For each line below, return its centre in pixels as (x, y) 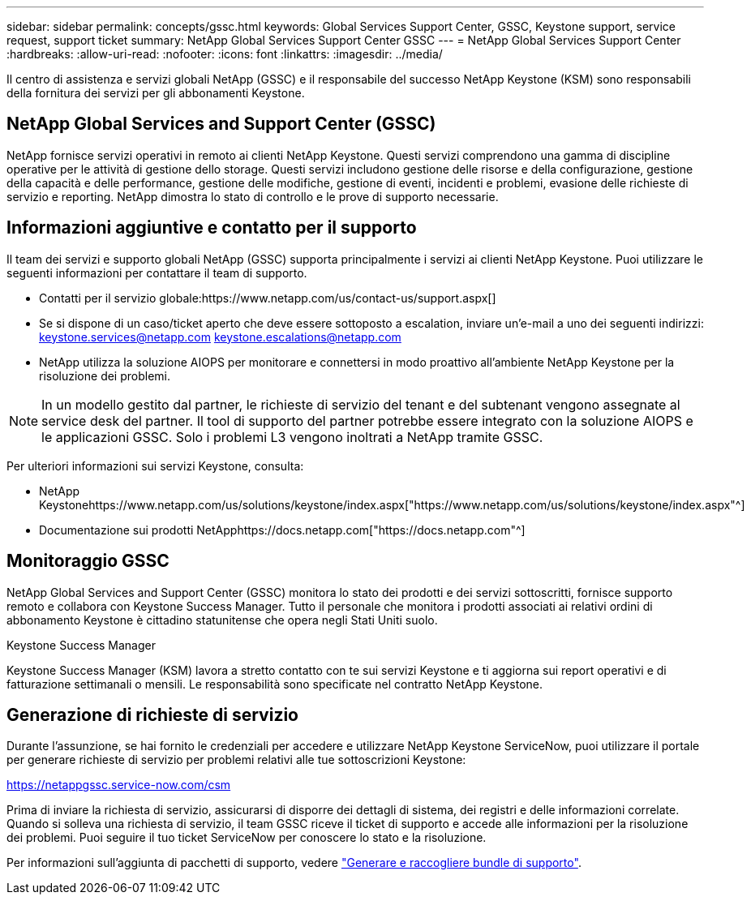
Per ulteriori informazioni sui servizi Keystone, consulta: (155, 466)
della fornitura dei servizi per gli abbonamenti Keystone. (156, 93)
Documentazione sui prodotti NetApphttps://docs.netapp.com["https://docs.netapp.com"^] (282, 530)
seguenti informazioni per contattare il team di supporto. (157, 272)
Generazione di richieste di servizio (152, 714)
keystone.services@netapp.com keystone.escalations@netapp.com (220, 337)
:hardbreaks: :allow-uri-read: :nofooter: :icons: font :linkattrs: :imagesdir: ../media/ (225, 54)
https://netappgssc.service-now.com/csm (119, 785)
